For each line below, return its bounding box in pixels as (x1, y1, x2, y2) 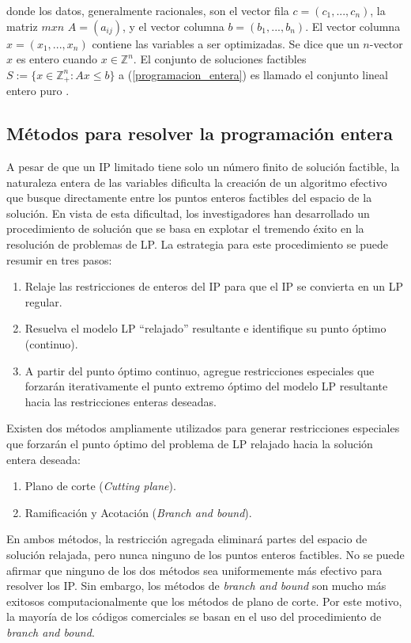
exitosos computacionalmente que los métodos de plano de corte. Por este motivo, (6, 592, 402, 609)
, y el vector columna (123, 17, 224, 34)
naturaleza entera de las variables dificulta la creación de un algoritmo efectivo (6, 173, 387, 190)
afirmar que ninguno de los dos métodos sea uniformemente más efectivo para (6, 561, 383, 578)
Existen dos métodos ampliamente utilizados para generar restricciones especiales (6, 420, 400, 436)
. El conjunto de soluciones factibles (133, 51, 307, 67)
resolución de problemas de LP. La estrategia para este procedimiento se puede (6, 236, 388, 252)
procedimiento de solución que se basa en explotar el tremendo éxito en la (6, 220, 364, 237)
